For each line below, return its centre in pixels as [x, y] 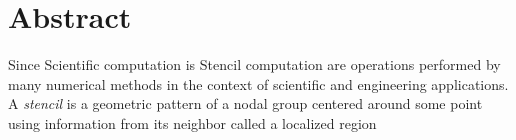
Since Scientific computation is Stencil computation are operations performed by [254, 64]
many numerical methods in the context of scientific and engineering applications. [258, 83]
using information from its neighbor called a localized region [192, 122]
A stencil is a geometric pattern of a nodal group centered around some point [245, 103]
